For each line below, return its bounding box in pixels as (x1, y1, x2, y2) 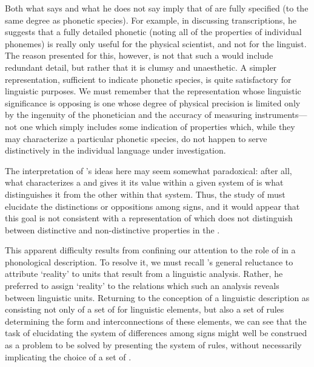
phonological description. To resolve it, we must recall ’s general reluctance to (5, 255, 293, 268)
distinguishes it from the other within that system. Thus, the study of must (5, 187, 286, 200)
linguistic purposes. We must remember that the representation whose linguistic (5, 85, 301, 97)
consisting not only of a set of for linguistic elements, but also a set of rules (5, 303, 284, 316)
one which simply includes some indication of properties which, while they (19, 120, 295, 132)
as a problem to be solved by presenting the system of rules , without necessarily (5, 339, 302, 351)
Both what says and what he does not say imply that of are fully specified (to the (5, 2, 309, 14)
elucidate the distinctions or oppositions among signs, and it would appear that (5, 200, 300, 212)
